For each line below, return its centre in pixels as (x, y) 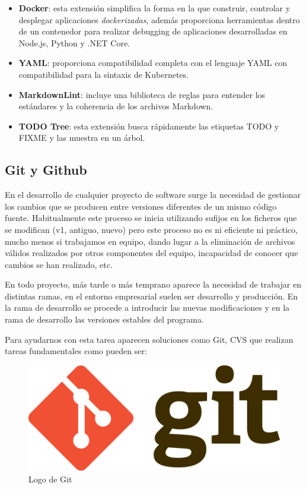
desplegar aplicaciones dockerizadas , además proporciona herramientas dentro (159, 19)
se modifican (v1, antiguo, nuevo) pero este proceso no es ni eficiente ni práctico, (151, 229)
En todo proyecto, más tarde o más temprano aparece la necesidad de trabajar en (153, 284)
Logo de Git (50, 479)
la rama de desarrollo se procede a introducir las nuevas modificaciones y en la (147, 307)
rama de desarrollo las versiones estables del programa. (104, 319)
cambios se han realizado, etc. (59, 264)
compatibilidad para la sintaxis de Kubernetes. (103, 74)
